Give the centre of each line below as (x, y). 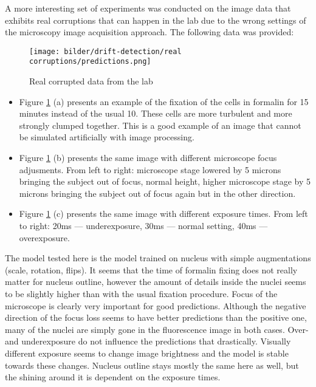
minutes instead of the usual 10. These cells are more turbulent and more (156, 113)
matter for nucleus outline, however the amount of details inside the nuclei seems (156, 282)
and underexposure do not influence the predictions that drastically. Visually (148, 341)
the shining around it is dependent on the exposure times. (113, 377)
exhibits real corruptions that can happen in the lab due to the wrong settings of (156, 20)
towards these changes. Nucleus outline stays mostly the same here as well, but (152, 365)
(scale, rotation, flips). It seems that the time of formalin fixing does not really (151, 269)
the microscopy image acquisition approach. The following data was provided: (149, 32)
